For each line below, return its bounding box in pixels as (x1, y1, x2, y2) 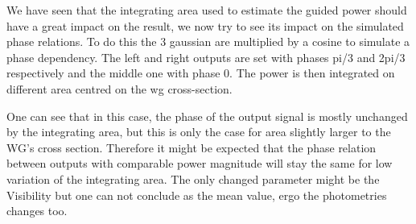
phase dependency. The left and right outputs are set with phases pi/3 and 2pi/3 (6, 48, 406, 65)
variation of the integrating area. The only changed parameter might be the (6, 170, 380, 187)
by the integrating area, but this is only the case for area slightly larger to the (6, 123, 391, 140)
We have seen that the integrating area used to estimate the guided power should (6, 2, 407, 18)
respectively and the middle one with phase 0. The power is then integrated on (6, 64, 395, 81)
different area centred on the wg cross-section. (6, 80, 233, 97)
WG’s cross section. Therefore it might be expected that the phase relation (6, 139, 377, 156)
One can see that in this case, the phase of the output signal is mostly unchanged (6, 107, 408, 124)
